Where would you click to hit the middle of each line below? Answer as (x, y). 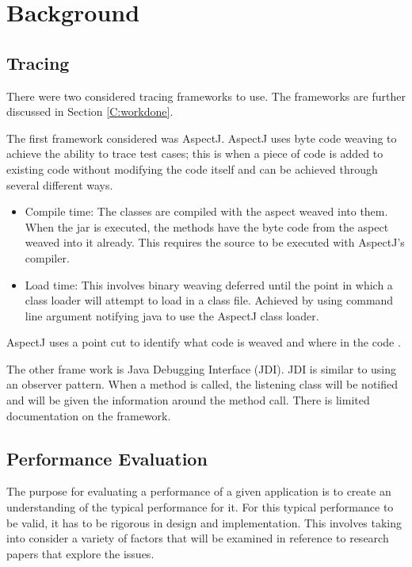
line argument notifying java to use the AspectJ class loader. (172, 315)
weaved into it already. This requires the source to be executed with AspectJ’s (215, 242)
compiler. (47, 257)
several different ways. (60, 184)
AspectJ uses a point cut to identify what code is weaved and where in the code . (204, 342)
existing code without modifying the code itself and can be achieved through (192, 169)
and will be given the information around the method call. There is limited (188, 400)
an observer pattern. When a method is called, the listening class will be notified (202, 384)
